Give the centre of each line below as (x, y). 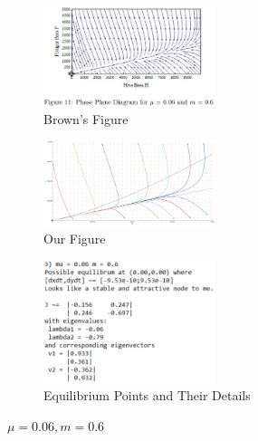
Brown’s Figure (86, 118)
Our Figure (75, 238)
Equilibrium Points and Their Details (147, 395)
